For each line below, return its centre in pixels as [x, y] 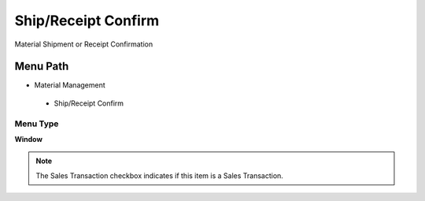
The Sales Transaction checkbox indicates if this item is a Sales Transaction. [159, 175]
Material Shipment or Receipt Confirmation [84, 44]
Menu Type [37, 124]
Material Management [70, 85]
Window [29, 139]
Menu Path [42, 67]
